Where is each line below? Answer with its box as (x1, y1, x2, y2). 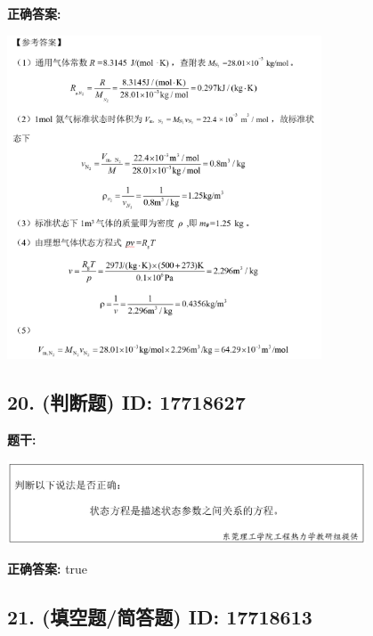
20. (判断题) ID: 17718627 (7, 388, 246, 416)
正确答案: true (7, 559, 88, 578)
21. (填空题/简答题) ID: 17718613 (7, 603, 312, 631)
